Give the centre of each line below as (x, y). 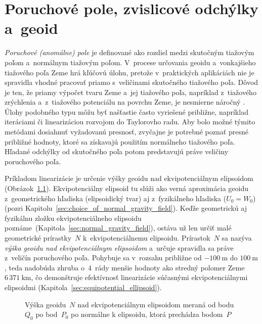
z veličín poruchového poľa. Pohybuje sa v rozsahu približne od (103, 258)
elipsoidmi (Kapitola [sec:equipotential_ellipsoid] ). (83, 287)
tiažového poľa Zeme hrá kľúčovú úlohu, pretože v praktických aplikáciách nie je (129, 72)
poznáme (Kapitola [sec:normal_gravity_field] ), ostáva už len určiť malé (118, 228)
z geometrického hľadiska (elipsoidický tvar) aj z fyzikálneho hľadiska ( (116, 198)
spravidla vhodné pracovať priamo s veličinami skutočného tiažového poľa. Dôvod (132, 82)
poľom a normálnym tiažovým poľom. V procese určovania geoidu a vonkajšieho (130, 62)
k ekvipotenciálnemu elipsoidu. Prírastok (146, 238)
